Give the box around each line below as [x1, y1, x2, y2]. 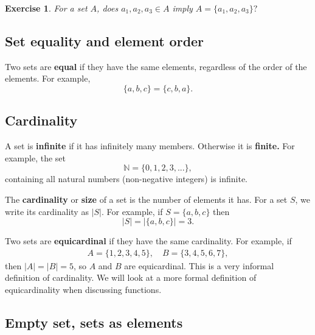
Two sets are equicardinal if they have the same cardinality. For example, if [5, 234, 292, 247]
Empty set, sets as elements [5, 312, 183, 331]
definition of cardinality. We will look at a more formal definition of [5, 271, 257, 284]
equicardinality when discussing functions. [5, 283, 162, 295]
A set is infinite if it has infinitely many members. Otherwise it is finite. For [5, 139, 295, 152]
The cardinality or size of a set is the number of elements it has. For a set [5, 192, 288, 205]
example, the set [5, 151, 66, 164]
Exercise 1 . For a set [5, 2, 88, 14]
